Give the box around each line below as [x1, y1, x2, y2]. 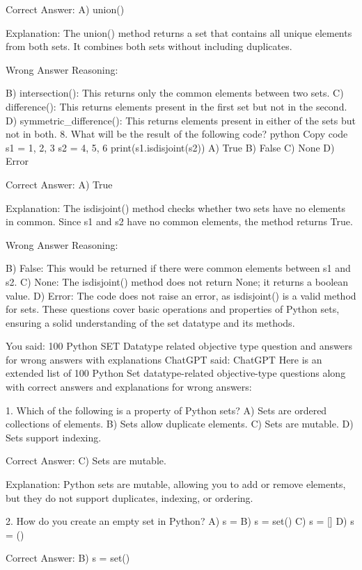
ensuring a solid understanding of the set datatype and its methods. [6, 315, 295, 329]
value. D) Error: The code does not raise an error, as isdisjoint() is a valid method [6, 288, 356, 302]
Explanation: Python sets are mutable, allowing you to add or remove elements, [6, 477, 346, 491]
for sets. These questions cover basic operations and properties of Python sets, [6, 302, 340, 316]
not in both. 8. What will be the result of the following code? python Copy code [6, 127, 348, 141]
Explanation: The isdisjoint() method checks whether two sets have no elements [6, 200, 345, 215]
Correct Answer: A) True [6, 177, 113, 191]
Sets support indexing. [6, 430, 102, 444]
